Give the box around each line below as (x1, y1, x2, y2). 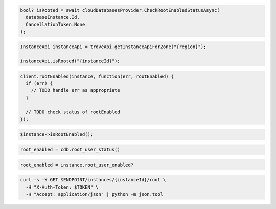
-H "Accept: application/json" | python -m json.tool (26, 192, 164, 197)
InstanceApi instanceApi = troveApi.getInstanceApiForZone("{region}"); (20, 44, 206, 50)
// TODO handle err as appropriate (31, 87, 120, 94)
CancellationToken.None (26, 21, 85, 28)
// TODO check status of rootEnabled (26, 109, 120, 115)
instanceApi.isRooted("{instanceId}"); (20, 58, 120, 64)
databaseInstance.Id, (26, 14, 80, 20)
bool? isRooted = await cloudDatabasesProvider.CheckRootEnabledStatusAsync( (20, 7, 220, 13)
